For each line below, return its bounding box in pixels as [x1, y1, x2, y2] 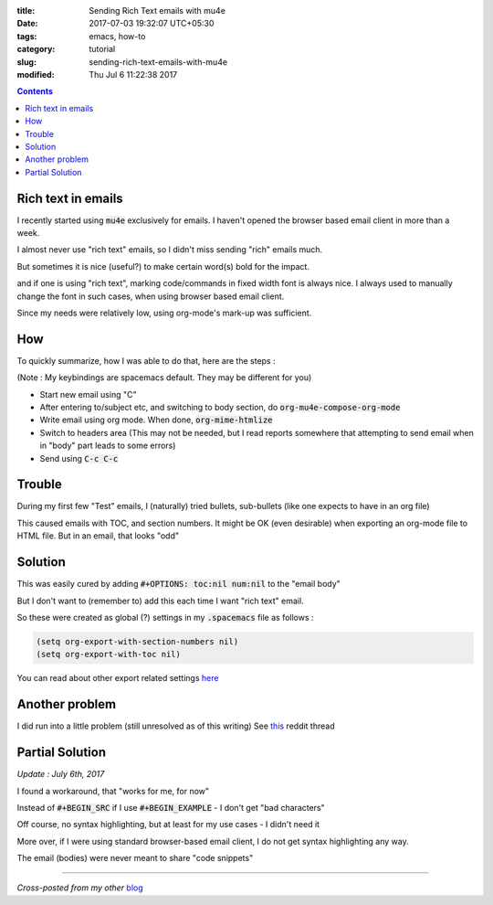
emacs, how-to [89, 30, 146, 41]
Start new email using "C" [39, 389, 137, 399]
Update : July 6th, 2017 [16, 769, 105, 780]
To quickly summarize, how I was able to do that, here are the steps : [16, 355, 276, 366]
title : [16, 5, 36, 16]
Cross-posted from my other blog [16, 882, 143, 893]
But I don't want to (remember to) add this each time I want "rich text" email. [16, 595, 305, 606]
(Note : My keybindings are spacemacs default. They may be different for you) [16, 372, 312, 383]
